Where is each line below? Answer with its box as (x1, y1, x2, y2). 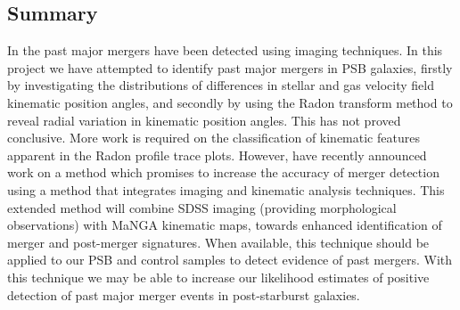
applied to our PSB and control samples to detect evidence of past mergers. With (7, 250, 452, 269)
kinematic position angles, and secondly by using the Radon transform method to (7, 93, 453, 111)
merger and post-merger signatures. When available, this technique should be (7, 232, 430, 251)
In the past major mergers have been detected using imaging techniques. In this (7, 41, 443, 60)
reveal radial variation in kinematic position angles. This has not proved (7, 110, 401, 129)
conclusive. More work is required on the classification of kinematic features (7, 128, 420, 147)
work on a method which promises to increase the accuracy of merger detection (7, 163, 439, 182)
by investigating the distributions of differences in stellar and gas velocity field (7, 76, 434, 94)
